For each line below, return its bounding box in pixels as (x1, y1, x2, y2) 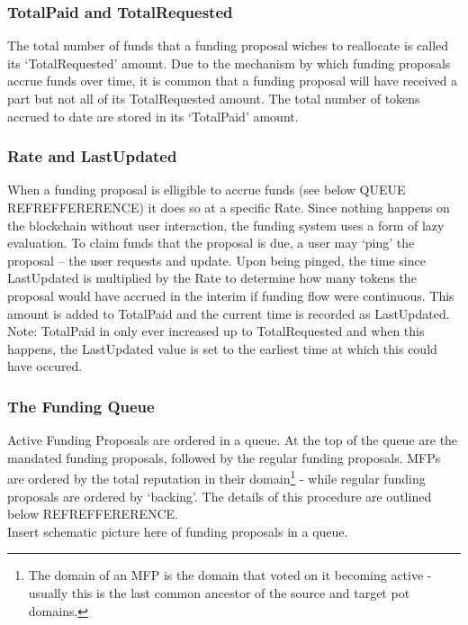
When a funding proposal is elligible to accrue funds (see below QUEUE (7, 180, 406, 199)
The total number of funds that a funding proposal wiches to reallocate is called (7, 36, 449, 55)
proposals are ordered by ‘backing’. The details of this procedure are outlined (7, 486, 432, 505)
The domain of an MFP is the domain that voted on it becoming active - (28, 566, 432, 584)
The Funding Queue (7, 394, 155, 417)
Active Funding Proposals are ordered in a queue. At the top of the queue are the (7, 430, 458, 449)
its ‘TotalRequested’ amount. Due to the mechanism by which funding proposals (7, 53, 451, 72)
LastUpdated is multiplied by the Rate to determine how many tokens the (7, 268, 417, 287)
